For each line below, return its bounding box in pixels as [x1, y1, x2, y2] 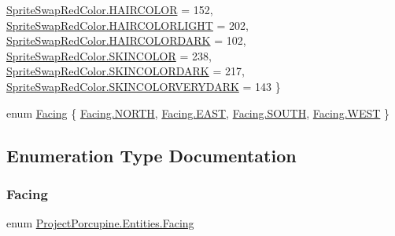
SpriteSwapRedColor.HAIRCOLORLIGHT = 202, [6, 16, 249, 33]
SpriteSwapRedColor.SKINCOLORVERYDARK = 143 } [6, 78, 281, 94]
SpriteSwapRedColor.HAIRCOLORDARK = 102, [6, 32, 246, 49]
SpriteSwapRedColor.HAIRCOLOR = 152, [6, 2, 213, 17]
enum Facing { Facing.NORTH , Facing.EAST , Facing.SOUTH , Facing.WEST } [6, 104, 390, 121]
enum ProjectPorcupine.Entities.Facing [6, 215, 194, 231]
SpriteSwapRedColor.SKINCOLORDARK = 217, [6, 63, 245, 79]
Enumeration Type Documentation [6, 143, 297, 167]
